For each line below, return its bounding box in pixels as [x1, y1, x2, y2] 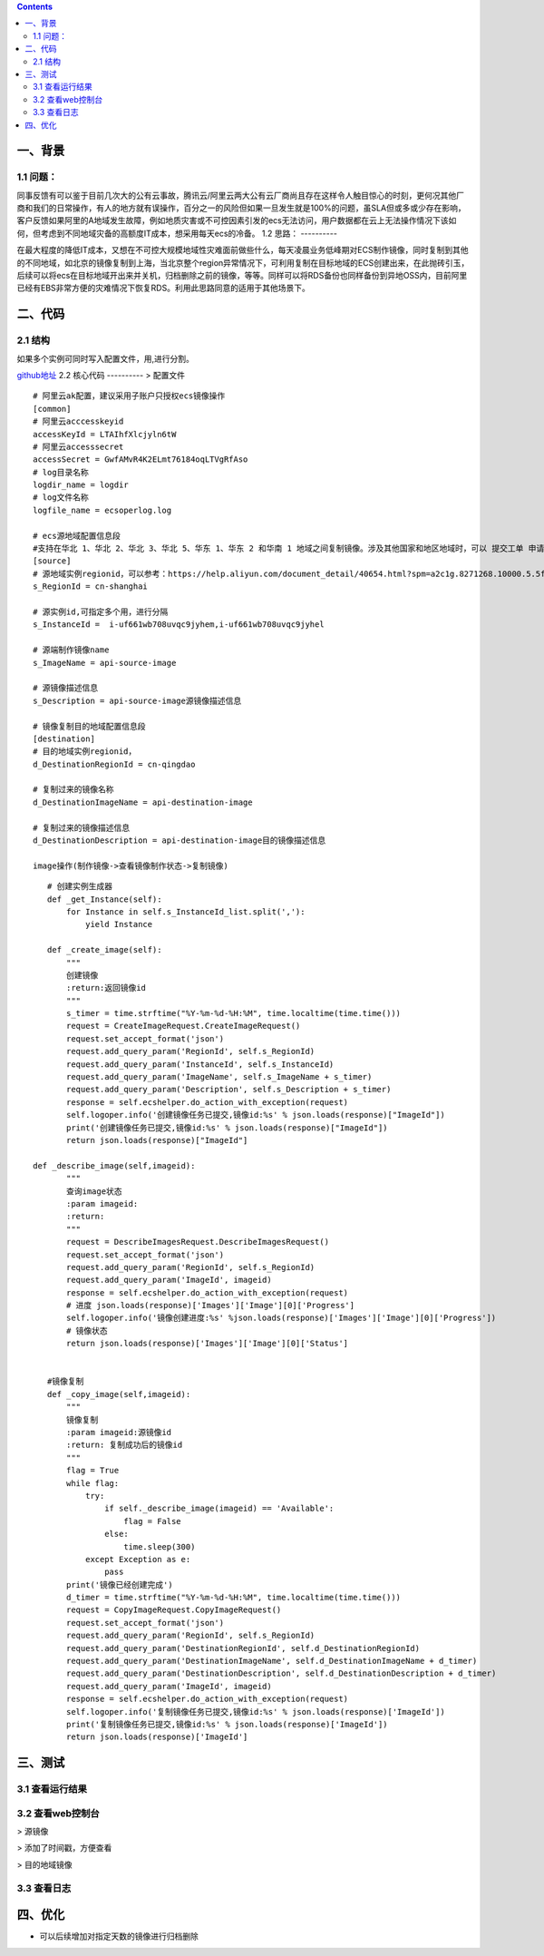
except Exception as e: [84, 1554, 191, 1564]
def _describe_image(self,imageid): [33, 1160, 196, 1170]
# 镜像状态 [66, 1325, 108, 1335]
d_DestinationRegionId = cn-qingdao [33, 758, 196, 769]
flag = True [66, 1465, 120, 1476]
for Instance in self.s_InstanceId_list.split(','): [66, 906, 306, 916]
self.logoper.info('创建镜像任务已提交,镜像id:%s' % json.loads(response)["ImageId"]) [66, 1110, 446, 1120]
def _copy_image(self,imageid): [46, 1389, 191, 1399]
